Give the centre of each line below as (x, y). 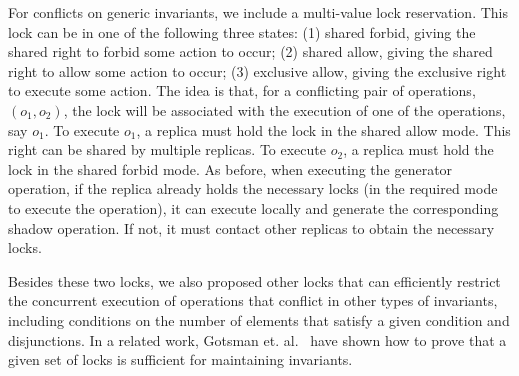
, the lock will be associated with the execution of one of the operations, (284, 109)
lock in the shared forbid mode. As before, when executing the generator (230, 168)
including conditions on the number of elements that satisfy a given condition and (259, 319)
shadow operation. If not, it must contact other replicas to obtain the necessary (251, 227)
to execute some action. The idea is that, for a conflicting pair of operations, (242, 90)
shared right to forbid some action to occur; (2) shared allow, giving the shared (250, 51)
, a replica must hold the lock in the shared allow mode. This (323, 129)
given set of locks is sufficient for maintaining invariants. (180, 359)
